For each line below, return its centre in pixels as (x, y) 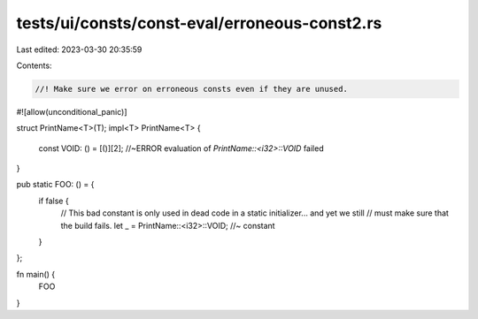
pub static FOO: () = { (55, 185)
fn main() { (36, 274)
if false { (54, 201)
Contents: (34, 65)
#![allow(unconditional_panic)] (72, 111)
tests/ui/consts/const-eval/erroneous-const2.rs (199, 23)
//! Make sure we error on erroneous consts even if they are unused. (192, 89)
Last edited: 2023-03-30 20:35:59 (79, 49)
